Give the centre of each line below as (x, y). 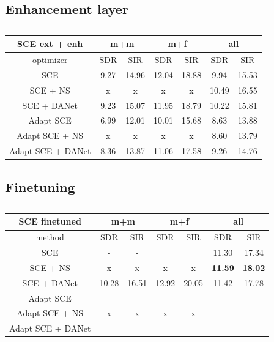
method (50, 237)
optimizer (50, 60)
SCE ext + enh (50, 44)
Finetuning (40, 186)
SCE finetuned (50, 221)
